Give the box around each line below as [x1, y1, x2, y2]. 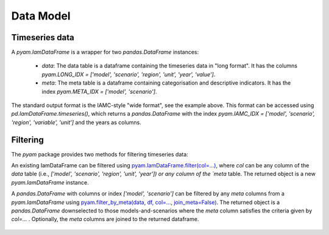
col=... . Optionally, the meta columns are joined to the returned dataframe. [11, 216, 199, 223]
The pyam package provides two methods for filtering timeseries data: [11, 150, 188, 158]
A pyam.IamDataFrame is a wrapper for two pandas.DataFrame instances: [11, 49, 199, 56]
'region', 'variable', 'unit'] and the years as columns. [11, 119, 141, 126]
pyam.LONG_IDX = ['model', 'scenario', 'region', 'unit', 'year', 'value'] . [41, 71, 216, 78]
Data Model [11, 9, 71, 23]
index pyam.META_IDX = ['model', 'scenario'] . [41, 88, 157, 95]
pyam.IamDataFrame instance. [11, 178, 89, 186]
